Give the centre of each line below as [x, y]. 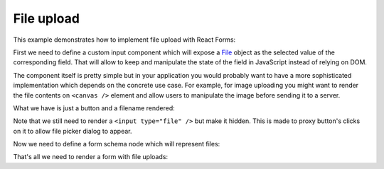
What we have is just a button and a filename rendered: [94, 108]
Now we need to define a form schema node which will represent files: [117, 144]
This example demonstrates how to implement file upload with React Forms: [124, 40]
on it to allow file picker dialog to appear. [73, 131]
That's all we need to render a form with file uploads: [91, 157]
